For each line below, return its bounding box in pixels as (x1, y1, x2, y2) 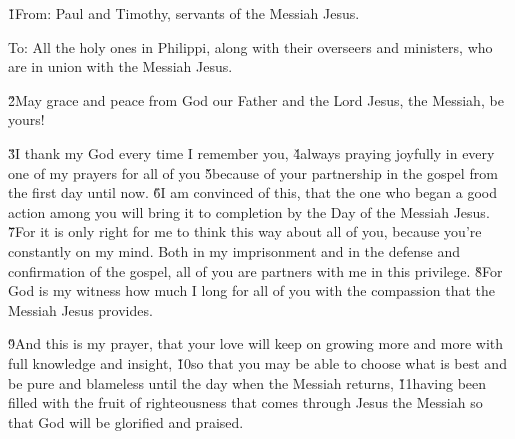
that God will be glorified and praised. (8, 411, 244, 432)
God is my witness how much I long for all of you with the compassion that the (8, 280, 495, 301)
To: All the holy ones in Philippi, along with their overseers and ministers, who (8, 36, 493, 57)
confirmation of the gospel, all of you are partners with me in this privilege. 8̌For (8, 260, 503, 281)
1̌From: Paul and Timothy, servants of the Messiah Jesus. (8, 3, 360, 23)
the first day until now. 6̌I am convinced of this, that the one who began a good (8, 182, 498, 203)
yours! (8, 109, 45, 130)
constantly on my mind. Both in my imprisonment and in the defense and (8, 240, 460, 261)
